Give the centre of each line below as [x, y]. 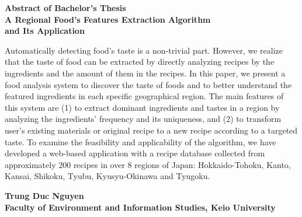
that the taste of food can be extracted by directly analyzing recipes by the [140, 62]
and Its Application [45, 31]
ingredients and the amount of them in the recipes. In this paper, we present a [145, 73]
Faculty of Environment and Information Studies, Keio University [140, 207]
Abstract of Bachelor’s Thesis [65, 8]
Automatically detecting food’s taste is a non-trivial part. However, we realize [144, 50]
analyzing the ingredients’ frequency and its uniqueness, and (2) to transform [143, 119]
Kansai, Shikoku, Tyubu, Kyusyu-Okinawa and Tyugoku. [107, 176]
